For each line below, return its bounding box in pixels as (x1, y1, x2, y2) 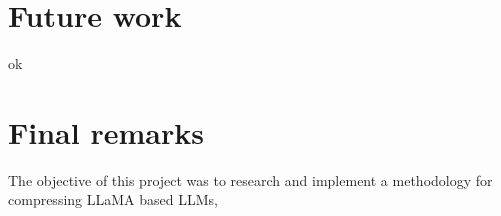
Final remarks (8, 111, 204, 152)
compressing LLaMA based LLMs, (8, 189, 218, 210)
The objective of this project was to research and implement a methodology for (8, 169, 493, 190)
